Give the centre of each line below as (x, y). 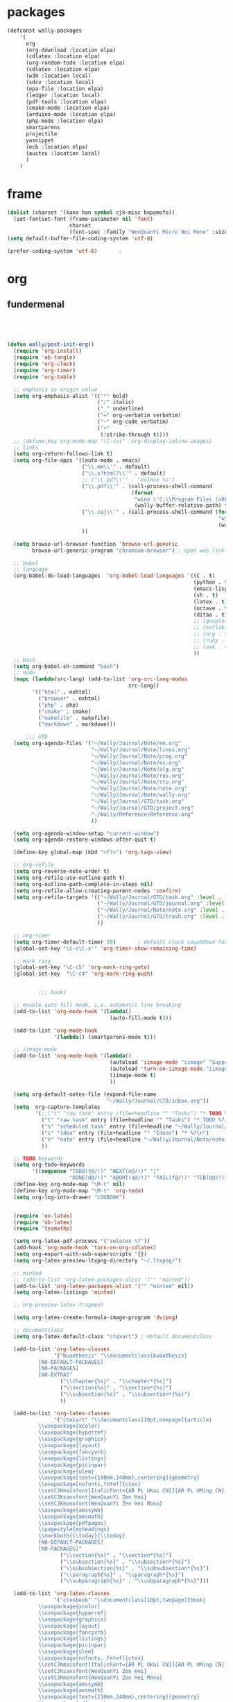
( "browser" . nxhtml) (69, 699)
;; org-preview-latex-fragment (59, 1305)
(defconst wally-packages (44, 31)
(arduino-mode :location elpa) (71, 115)
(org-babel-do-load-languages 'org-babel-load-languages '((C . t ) (114, 576)
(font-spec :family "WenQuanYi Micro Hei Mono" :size (148, 232)
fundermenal (36, 304)
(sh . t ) (206, 595)
